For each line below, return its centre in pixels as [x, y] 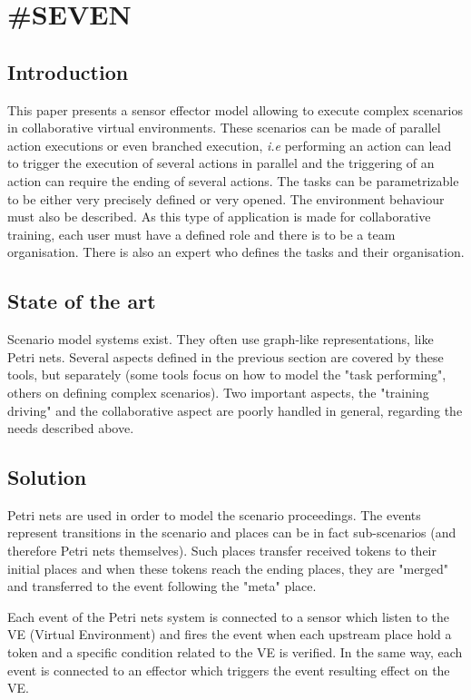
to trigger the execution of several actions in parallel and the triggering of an [221, 163]
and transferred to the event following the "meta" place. [162, 586]
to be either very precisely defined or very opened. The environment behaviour [226, 198]
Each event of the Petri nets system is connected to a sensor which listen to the [229, 616]
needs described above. [71, 428]
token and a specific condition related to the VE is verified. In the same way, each [235, 652]
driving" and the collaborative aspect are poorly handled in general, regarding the [235, 410]
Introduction [68, 71]
